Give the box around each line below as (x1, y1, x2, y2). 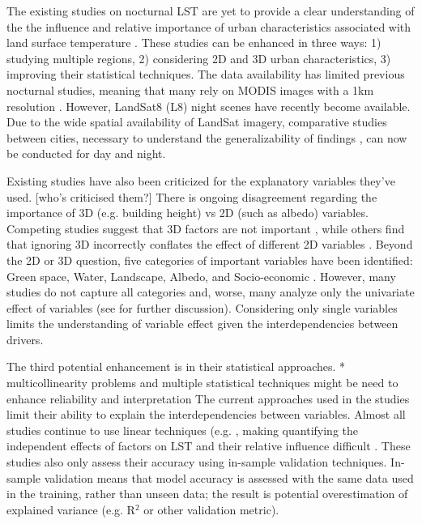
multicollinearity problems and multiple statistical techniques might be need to (6, 374, 399, 391)
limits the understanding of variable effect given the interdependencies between (6, 315, 399, 332)
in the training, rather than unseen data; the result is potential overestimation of (6, 485, 408, 502)
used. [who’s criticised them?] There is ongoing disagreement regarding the (6, 188, 377, 205)
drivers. (6, 330, 44, 347)
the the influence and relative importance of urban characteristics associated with (6, 18, 411, 35)
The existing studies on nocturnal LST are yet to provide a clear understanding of (6, 2, 415, 19)
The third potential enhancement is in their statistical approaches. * (6, 358, 346, 375)
